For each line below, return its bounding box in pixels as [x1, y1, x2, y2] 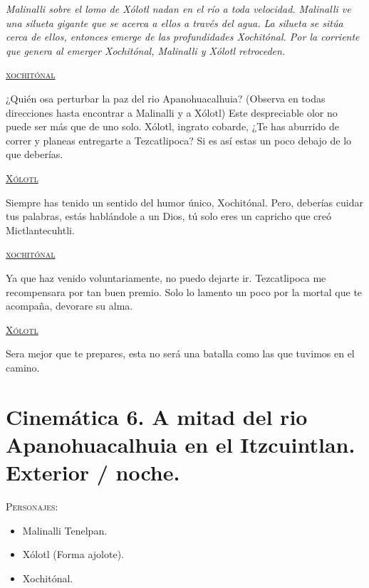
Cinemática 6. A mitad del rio [6, 401, 308, 431]
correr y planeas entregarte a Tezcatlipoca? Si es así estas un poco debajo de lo [6, 132, 352, 147]
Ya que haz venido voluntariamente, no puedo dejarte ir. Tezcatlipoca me [6, 270, 326, 285]
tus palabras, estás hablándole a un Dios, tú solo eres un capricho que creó [6, 209, 332, 224]
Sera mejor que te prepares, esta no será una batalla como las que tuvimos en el [6, 346, 355, 361]
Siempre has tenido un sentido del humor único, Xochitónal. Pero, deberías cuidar [6, 194, 363, 209]
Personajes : [6, 498, 58, 513]
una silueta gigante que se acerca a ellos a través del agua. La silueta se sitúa [6, 15, 343, 30]
